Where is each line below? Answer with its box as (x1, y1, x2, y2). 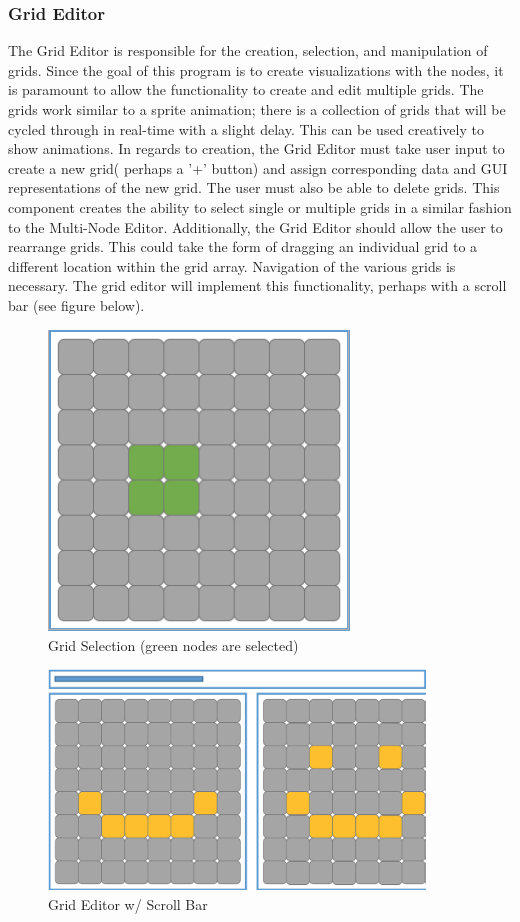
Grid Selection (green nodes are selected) (48, 634, 299, 655)
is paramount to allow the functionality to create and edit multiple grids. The (8, 79, 484, 100)
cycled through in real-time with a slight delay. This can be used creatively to (8, 118, 484, 139)
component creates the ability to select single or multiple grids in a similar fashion (8, 196, 512, 217)
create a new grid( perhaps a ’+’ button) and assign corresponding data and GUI (8, 157, 508, 178)
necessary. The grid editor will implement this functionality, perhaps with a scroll (8, 275, 507, 296)
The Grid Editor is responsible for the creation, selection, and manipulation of (8, 40, 488, 61)
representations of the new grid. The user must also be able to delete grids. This (8, 177, 500, 198)
